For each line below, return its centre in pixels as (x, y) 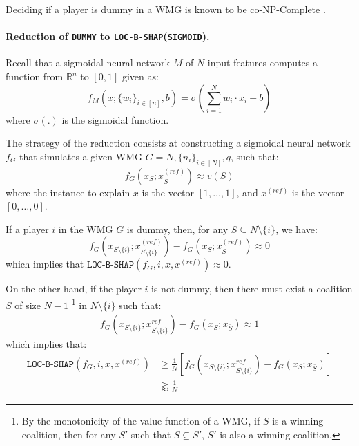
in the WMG (86, 229)
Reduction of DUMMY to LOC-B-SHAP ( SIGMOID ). (108, 36)
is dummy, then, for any (177, 229)
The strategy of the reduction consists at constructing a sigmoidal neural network (178, 143)
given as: (140, 76)
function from (35, 76)
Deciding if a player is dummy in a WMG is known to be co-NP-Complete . (166, 9)
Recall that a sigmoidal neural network (88, 63)
